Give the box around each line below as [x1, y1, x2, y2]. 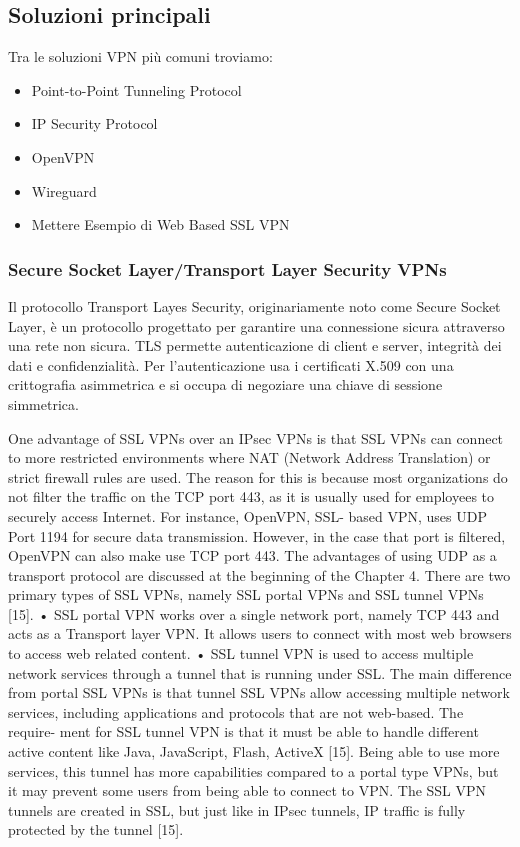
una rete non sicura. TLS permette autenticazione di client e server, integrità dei [8, 335, 502, 356]
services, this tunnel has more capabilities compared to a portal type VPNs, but [8, 760, 499, 781]
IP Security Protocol [31, 113, 158, 134]
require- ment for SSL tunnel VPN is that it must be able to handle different [8, 721, 479, 742]
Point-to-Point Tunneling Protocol [31, 79, 242, 100]
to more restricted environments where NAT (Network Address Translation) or [8, 447, 491, 468]
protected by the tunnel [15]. [8, 819, 184, 840]
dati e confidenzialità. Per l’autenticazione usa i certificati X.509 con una [8, 354, 454, 375]
